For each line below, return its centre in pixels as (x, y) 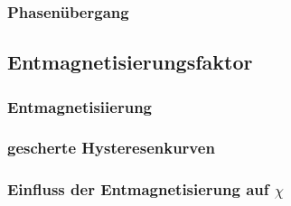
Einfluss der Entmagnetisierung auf (138, 189)
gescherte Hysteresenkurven (111, 148)
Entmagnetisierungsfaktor (130, 62)
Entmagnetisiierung (80, 106)
